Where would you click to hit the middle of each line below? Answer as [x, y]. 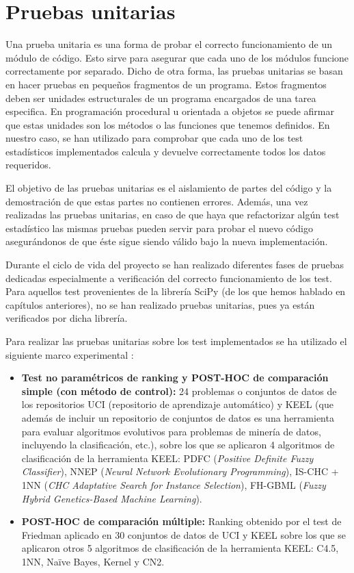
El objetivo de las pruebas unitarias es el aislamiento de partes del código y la [169, 188]
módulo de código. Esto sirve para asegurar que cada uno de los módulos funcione [177, 57]
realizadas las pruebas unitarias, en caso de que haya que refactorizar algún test [173, 215]
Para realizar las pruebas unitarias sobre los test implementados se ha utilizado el [176, 341]
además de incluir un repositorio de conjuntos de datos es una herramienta [178, 417]
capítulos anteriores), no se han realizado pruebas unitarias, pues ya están [160, 304]
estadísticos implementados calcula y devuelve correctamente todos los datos [166, 151]
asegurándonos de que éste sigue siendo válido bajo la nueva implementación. [167, 241]
